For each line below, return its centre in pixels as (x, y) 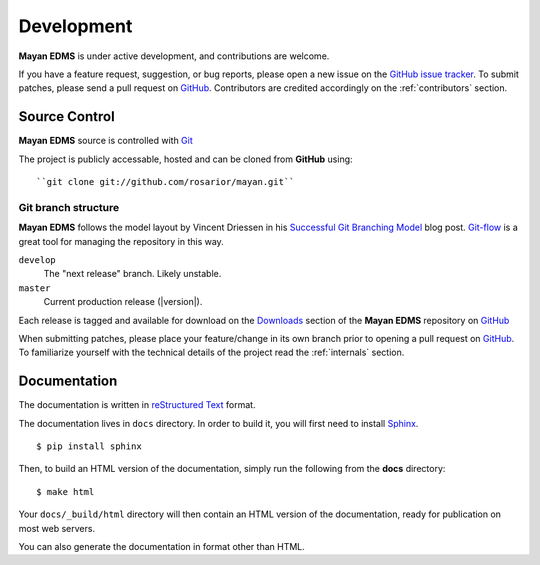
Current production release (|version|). (123, 302)
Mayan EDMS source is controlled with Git (106, 141)
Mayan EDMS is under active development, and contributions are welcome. (174, 56)
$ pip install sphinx (89, 446)
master (34, 288)
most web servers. (56, 528)
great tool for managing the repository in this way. (121, 241)
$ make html (65, 491)
